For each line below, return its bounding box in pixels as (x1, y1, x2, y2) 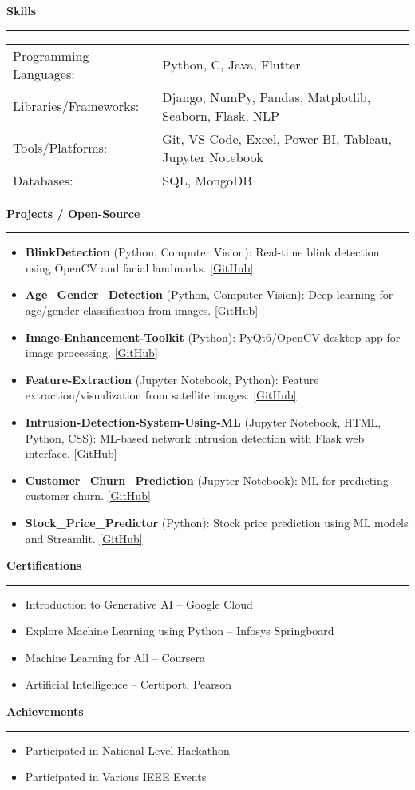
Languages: (13, 64, 75, 83)
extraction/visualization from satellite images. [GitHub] (25, 387, 297, 403)
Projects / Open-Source (6, 204, 140, 221)
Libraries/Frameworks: (13, 97, 140, 116)
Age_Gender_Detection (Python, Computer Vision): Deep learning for (25, 286, 393, 303)
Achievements (6, 703, 84, 720)
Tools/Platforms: (13, 138, 108, 157)
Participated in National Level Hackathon (25, 741, 230, 758)
